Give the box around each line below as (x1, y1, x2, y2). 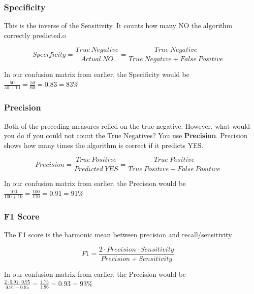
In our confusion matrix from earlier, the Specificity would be (4, 69, 190, 79)
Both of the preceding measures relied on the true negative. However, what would (4, 120, 250, 131)
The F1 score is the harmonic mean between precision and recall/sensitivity (4, 229, 232, 240)
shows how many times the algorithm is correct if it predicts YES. (4, 140, 204, 150)
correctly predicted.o (4, 30, 66, 40)
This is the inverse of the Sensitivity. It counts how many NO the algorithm (4, 20, 233, 31)
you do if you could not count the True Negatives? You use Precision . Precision (4, 130, 248, 141)
